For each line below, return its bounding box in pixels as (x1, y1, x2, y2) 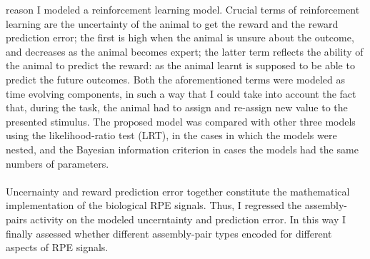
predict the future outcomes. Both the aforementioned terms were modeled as (6, 71, 346, 86)
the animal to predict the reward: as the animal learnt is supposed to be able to (6, 58, 355, 73)
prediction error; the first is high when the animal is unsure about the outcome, (6, 30, 354, 45)
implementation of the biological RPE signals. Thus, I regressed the (6, 198, 302, 213)
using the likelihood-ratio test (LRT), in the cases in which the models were (6, 128, 337, 143)
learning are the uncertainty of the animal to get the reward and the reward (6, 16, 339, 31)
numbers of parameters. (6, 156, 109, 171)
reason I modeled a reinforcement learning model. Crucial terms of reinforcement (6, 2, 360, 16)
